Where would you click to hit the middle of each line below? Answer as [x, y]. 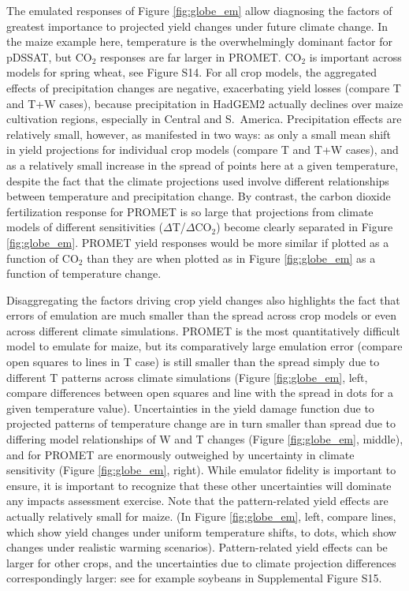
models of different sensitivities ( [85, 227]
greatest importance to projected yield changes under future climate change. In [197, 26]
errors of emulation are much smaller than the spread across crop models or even [202, 315]
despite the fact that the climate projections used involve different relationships [198, 180]
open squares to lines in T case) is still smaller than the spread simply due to [193, 362]
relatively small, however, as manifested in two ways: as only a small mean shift [199, 134]
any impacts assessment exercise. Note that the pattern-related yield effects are [197, 501]
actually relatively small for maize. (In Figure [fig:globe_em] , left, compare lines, [201, 516]
